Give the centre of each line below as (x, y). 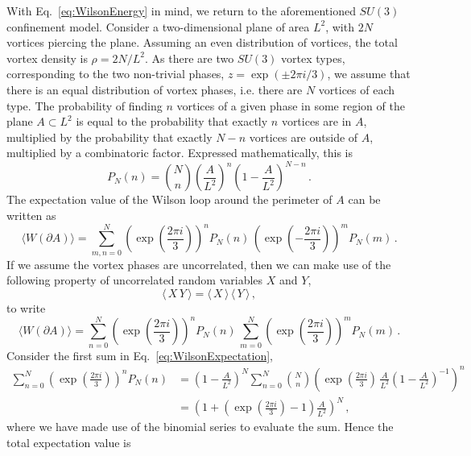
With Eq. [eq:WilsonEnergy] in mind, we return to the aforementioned (181, 10)
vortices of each (357, 89)
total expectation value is (69, 442)
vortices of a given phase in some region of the (291, 105)
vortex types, (313, 58)
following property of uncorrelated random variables (135, 280)
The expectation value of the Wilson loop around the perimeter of (169, 199)
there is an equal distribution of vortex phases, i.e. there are (155, 89)
